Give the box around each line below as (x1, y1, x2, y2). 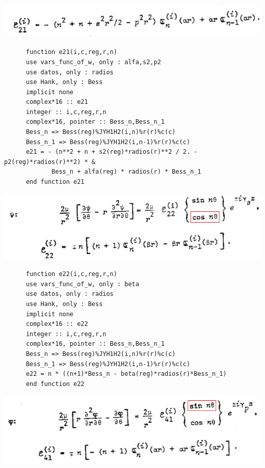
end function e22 (25, 380, 85, 388)
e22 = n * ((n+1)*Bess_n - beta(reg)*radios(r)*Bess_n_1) (25, 370, 227, 378)
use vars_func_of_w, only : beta (25, 280, 139, 288)
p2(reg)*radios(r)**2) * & (4, 158, 95, 166)
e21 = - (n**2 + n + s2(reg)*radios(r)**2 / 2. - (25, 148, 198, 156)
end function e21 (25, 178, 85, 186)
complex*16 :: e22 (25, 320, 88, 328)
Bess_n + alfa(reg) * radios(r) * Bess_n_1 (51, 168, 201, 176)
